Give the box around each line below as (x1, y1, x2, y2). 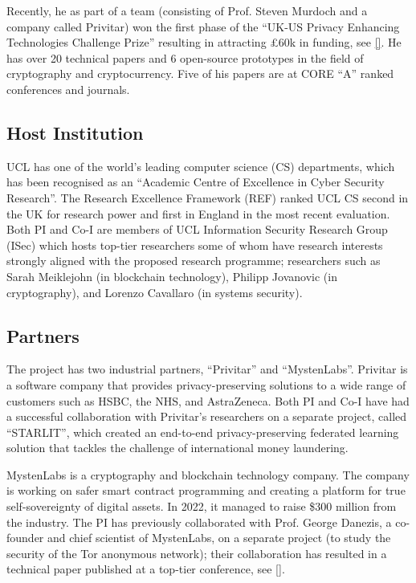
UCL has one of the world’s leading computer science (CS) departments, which (6, 157, 395, 174)
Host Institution (6, 120, 144, 145)
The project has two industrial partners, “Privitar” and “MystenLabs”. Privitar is (6, 361, 408, 377)
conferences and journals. (6, 80, 130, 97)
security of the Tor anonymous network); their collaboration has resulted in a (6, 544, 387, 561)
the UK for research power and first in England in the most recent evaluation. (6, 205, 390, 222)
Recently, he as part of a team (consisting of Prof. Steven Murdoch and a (6, 2, 368, 18)
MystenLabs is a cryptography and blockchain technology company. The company (6, 466, 410, 483)
